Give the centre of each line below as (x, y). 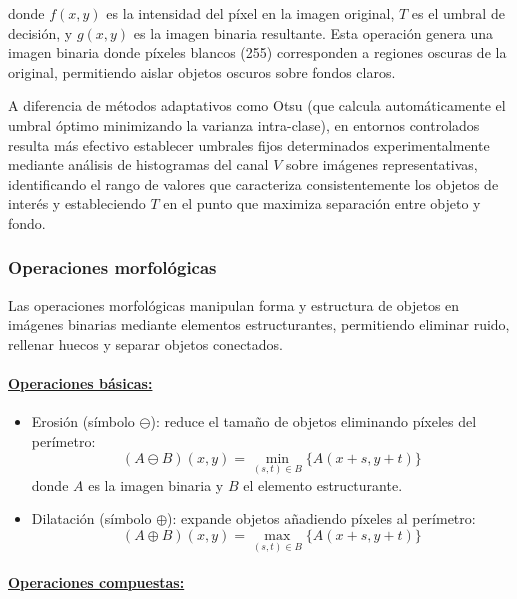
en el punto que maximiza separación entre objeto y (322, 203)
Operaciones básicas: (80, 383)
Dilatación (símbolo (91, 518)
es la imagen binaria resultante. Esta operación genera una (313, 32)
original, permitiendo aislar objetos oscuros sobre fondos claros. (202, 71)
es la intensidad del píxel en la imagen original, (250, 13)
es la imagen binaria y (156, 484)
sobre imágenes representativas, (382, 164)
